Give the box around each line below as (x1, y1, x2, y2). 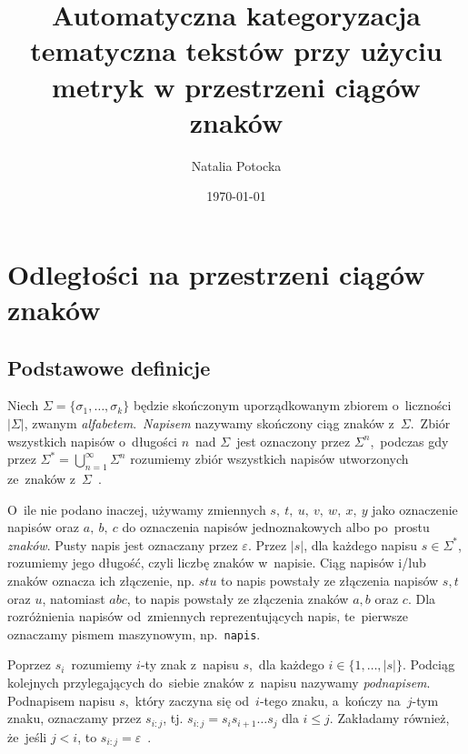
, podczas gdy (370, 431, 449, 450)
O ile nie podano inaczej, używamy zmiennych (7, 499, 266, 518)
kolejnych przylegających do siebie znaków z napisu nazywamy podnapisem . (7, 673, 431, 692)
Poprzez (7, 655, 52, 674)
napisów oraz (7, 518, 80, 537)
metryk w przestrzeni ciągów (52, 67, 421, 105)
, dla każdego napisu (304, 535, 418, 554)
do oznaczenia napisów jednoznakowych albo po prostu (122, 518, 430, 537)
